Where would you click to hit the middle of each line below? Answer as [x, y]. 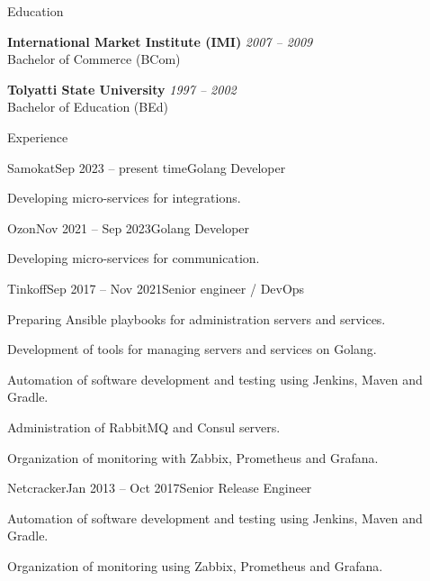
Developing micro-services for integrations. [124, 198]
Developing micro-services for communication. [134, 258]
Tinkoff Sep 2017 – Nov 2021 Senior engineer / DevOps [156, 288]
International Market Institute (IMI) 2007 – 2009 [160, 41]
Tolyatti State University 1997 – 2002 [122, 89]
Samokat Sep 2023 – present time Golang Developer [147, 167]
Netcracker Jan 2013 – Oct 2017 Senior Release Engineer [160, 488]
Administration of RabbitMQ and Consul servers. [144, 427]
